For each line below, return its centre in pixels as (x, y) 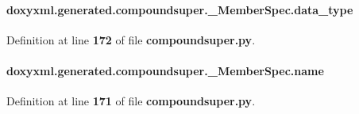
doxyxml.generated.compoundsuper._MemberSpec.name (165, 70)
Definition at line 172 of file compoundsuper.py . (131, 39)
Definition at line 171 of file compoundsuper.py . (131, 101)
